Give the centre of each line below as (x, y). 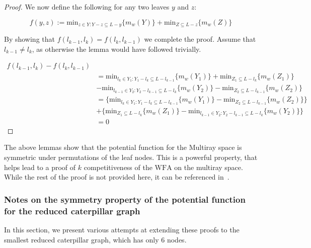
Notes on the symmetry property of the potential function (125, 199)
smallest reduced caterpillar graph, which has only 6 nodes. (95, 239)
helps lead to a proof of (40, 167)
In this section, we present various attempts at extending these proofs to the (122, 229)
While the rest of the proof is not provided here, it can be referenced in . (117, 177)
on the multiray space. (209, 167)
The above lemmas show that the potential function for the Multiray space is (123, 147)
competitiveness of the (118, 167)
